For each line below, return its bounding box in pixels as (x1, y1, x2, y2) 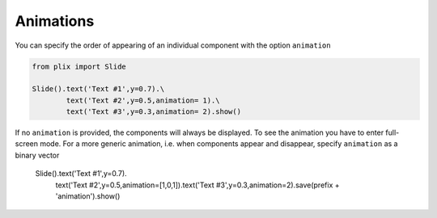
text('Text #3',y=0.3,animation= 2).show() (66, 107, 242, 116)
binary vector (15, 150, 60, 160)
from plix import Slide (32, 61, 127, 71)
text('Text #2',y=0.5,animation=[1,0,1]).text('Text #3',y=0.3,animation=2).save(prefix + (55, 180, 340, 190)
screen (15, 139, 39, 149)
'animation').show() (55, 191, 121, 201)
